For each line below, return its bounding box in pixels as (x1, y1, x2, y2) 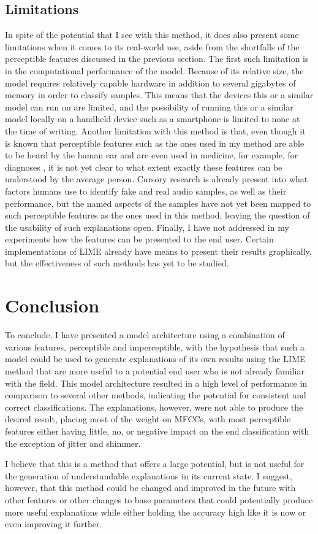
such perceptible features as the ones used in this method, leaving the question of (5, 209, 310, 222)
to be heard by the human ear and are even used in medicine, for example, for (5, 149, 298, 161)
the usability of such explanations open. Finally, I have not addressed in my (5, 220, 289, 233)
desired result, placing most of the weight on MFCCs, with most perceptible (5, 412, 291, 425)
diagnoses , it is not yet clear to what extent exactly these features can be (5, 160, 282, 173)
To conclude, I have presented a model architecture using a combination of (5, 328, 285, 341)
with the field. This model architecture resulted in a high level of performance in (5, 376, 308, 389)
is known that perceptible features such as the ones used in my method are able (5, 136, 305, 149)
